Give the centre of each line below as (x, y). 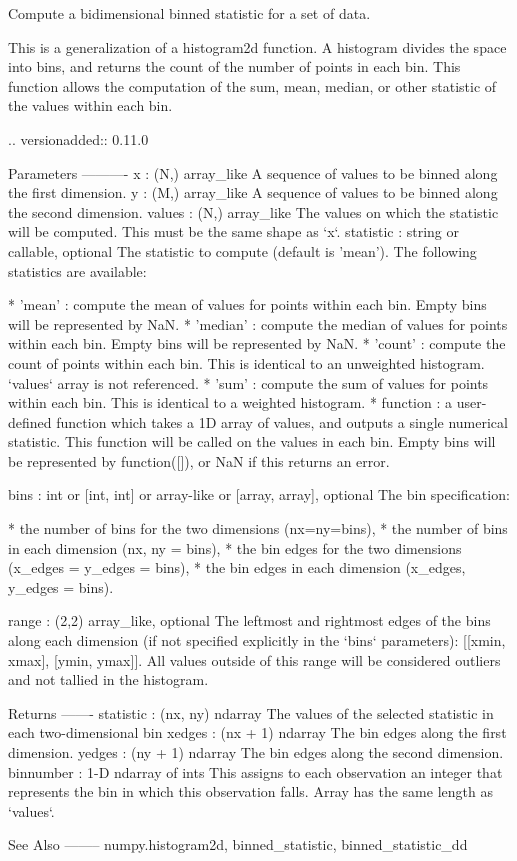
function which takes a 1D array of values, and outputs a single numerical (282, 421)
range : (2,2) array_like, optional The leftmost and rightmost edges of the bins (249, 620)
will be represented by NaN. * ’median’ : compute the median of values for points (258, 323)
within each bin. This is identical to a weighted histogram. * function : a (230, 402)
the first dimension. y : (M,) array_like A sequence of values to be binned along (253, 192)
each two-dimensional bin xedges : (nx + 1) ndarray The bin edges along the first (257, 732)
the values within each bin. (90, 105)
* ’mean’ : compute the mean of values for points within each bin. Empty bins (247, 304)
